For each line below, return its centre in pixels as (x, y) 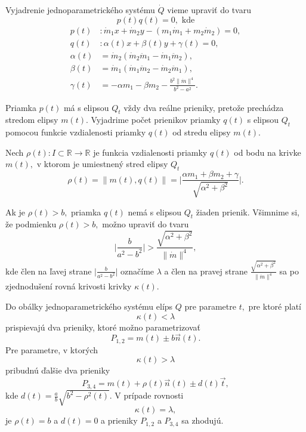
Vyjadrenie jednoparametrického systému (80, 10)
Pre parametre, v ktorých (52, 349)
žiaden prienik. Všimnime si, (248, 212)
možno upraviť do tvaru (146, 224)
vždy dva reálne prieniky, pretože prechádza (204, 107)
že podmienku (31, 224)
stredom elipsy (32, 120)
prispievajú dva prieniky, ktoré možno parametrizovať (103, 327)
